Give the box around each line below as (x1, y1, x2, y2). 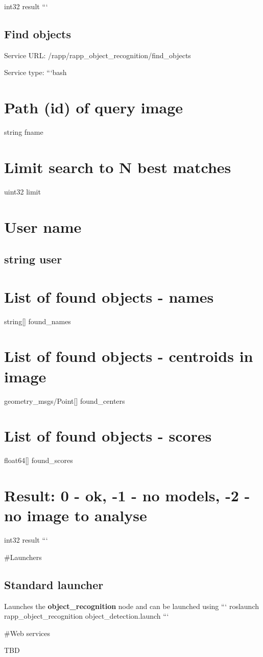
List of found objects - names (4, 286, 214, 307)
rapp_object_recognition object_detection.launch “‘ (4, 611, 169, 621)
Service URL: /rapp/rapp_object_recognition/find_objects (4, 50, 191, 60)
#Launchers (4, 551, 42, 562)
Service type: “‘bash (4, 67, 67, 78)
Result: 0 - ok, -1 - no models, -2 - (4, 485, 250, 506)
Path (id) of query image (4, 97, 183, 118)
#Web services (4, 627, 51, 638)
